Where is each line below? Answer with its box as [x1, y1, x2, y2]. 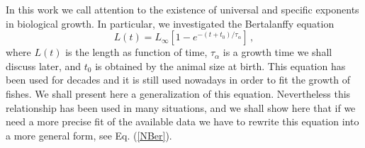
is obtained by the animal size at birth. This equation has [95, 58, 346, 73]
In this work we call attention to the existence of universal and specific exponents [6, 2, 359, 16]
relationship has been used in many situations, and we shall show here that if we [6, 100, 356, 115]
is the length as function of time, [65, 45, 208, 59]
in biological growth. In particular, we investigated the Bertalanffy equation [6, 16, 335, 30]
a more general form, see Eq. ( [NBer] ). [6, 127, 172, 142]
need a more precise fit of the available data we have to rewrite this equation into [6, 114, 359, 129]
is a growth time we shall [223, 45, 332, 59]
